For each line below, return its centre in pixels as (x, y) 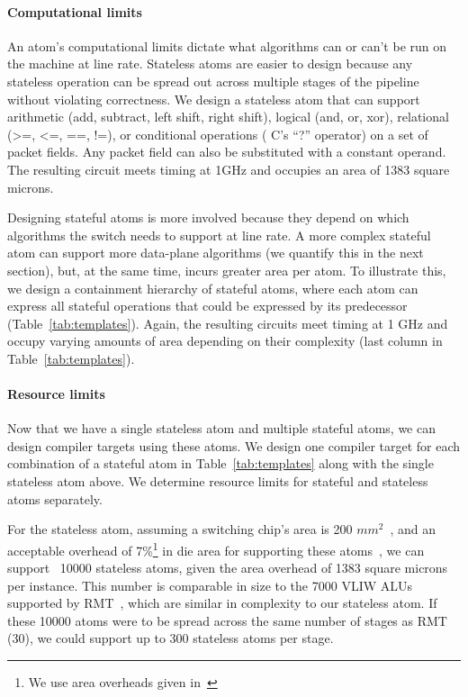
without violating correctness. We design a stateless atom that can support (214, 99)
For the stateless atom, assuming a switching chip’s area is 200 (180, 529)
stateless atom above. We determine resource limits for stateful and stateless (218, 481)
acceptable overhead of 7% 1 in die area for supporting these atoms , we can (216, 548)
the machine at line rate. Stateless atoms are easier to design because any (210, 63)
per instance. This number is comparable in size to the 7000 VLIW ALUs (210, 585)
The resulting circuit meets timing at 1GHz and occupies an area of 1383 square (229, 169)
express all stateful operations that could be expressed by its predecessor (207, 306)
